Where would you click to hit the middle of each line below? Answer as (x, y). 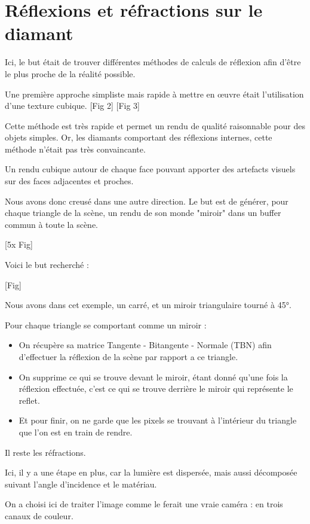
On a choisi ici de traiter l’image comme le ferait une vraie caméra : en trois (144, 504)
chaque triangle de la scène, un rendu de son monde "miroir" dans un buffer (143, 213)
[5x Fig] (19, 244)
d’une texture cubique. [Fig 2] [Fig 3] (73, 106)
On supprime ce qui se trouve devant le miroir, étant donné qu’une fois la (153, 377)
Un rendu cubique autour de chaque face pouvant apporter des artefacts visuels (150, 169)
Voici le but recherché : (47, 265)
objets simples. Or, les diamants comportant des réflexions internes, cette (139, 137)
